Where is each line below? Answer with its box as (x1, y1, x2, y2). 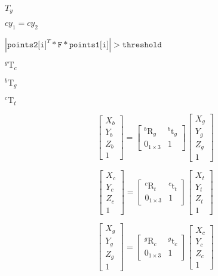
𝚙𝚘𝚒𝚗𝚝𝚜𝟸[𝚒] (7, 41, 47, 50)
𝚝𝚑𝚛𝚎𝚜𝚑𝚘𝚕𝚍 (122, 41, 162, 50)
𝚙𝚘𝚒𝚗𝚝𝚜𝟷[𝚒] (69, 41, 109, 50)
